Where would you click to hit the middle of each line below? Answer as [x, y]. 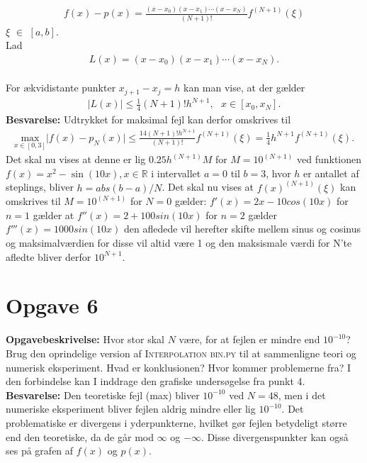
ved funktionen [329, 159]
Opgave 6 [52, 305]
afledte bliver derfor [49, 256]
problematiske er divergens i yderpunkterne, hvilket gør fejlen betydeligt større [176, 422]
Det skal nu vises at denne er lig [76, 159]
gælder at [53, 214]
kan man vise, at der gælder [244, 88]
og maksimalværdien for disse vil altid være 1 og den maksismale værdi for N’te [179, 243]
